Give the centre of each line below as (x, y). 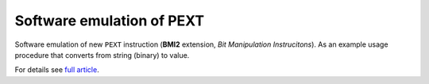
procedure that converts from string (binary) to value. (102, 55)
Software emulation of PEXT (110, 21)
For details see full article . (57, 70)
